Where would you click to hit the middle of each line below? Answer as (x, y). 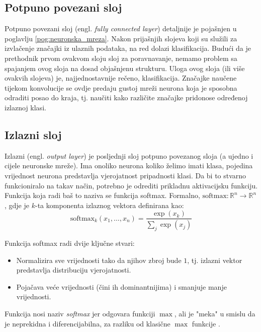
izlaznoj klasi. (25, 107)
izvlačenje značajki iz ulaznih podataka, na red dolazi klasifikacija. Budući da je (128, 48)
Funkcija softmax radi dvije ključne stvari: (70, 243)
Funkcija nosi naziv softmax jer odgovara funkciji (80, 313)
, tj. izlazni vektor (215, 260)
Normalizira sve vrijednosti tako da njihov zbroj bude (99, 260)
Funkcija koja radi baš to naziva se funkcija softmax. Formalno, (102, 195)
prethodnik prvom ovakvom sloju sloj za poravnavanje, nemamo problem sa (121, 58)
